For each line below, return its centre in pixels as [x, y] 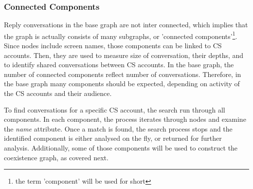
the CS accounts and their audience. [58, 93]
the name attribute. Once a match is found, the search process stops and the [118, 128]
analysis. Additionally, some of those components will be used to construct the [121, 148]
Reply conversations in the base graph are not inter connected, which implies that [126, 25]
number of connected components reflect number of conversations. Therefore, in [123, 74]
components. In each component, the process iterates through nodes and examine [125, 119]
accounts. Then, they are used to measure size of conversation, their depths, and [124, 55]
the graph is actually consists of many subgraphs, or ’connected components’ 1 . [121, 35]
